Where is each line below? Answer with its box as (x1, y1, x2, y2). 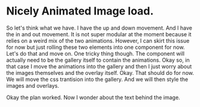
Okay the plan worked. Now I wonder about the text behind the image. (6, 94, 181, 101)
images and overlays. (6, 82, 59, 89)
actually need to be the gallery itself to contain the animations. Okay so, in (6, 56, 190, 63)
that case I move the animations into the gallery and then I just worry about (6, 62, 192, 70)
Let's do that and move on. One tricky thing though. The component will (6, 50, 185, 57)
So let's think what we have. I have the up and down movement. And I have (6, 24, 193, 31)
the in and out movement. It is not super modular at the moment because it (6, 30, 192, 37)
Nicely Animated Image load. (6, 4, 154, 18)
